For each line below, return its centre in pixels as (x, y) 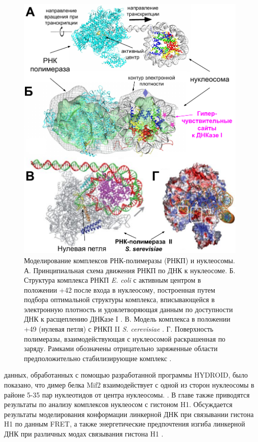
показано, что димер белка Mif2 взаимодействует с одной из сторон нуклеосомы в (129, 385)
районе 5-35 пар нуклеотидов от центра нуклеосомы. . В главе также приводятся (127, 394)
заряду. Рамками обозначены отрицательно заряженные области (121, 348)
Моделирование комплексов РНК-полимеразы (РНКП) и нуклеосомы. (129, 260)
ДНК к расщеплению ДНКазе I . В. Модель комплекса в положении (127, 319)
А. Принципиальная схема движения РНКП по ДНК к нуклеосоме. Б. (130, 270)
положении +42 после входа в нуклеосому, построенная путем (120, 289)
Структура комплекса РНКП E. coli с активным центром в (113, 280)
